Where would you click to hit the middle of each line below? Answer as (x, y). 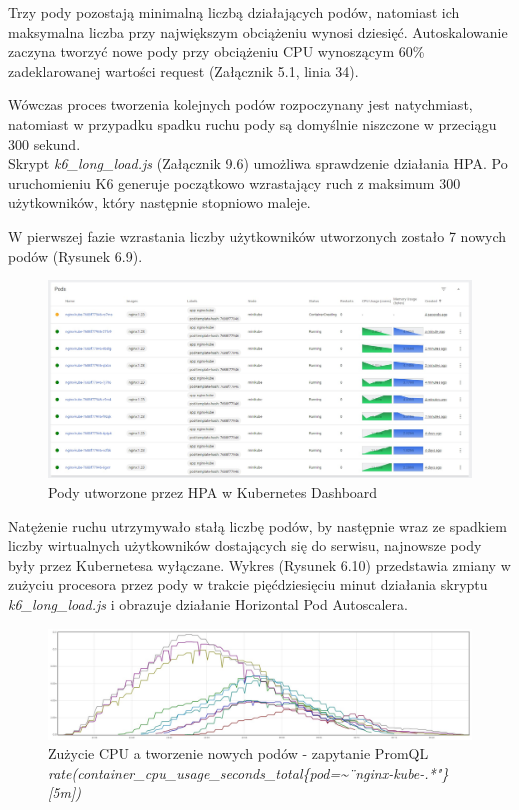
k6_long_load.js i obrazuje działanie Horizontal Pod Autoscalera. (208, 604)
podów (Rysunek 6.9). (75, 255)
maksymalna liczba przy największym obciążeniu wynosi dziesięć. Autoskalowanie (258, 31)
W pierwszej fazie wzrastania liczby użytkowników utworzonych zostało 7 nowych (257, 235)
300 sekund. (44, 143)
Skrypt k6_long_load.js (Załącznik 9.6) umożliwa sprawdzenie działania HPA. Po (258, 163)
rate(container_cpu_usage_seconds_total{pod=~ (198, 772)
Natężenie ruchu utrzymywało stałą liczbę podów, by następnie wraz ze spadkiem (257, 525)
